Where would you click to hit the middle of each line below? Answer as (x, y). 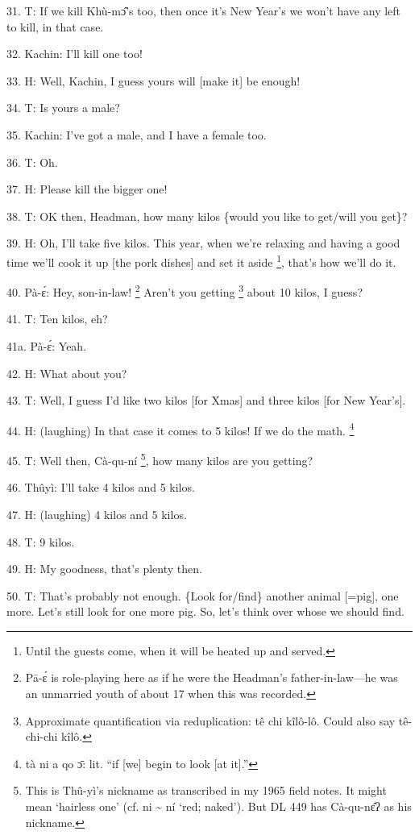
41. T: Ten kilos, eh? (57, 319)
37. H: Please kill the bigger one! (87, 189)
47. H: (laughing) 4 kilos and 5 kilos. (97, 514)
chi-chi (41, 736)
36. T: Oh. (32, 162)
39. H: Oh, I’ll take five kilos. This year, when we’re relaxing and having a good (203, 243)
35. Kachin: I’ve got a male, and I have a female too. (137, 134)
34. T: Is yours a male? (63, 108)
